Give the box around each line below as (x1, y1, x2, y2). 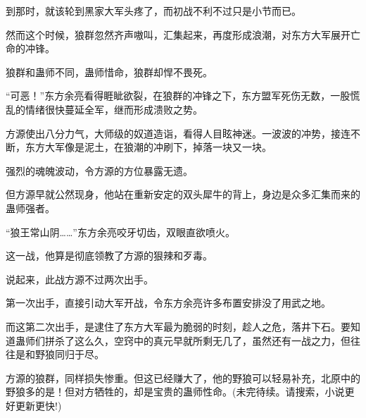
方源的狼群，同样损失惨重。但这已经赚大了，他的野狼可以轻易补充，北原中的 (6, 370, 360, 385)
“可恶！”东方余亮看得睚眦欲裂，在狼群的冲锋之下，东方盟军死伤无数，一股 (6, 88, 351, 103)
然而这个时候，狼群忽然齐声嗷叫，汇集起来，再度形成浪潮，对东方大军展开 (6, 27, 351, 42)
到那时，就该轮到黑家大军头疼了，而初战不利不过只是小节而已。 (6, 4, 301, 18)
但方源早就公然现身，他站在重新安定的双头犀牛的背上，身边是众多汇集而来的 (6, 187, 360, 202)
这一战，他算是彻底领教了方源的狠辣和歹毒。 (6, 248, 213, 263)
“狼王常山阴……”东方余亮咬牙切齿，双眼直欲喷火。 (6, 224, 235, 239)
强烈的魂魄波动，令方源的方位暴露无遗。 (6, 163, 193, 178)
